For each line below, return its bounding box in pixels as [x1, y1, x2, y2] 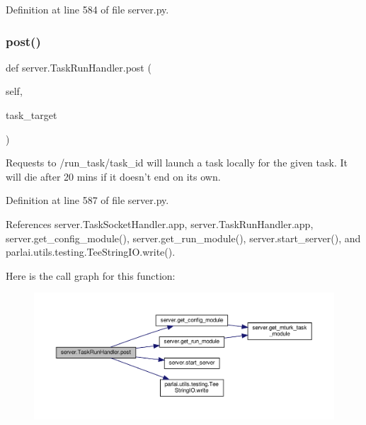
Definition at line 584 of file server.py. [6, 2, 169, 16]
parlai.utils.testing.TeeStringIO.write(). [6, 244, 176, 259]
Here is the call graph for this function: [6, 268, 176, 283]
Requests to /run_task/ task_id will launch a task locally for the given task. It [6, 155, 348, 170]
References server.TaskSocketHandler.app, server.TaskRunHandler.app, [6, 216, 314, 231]
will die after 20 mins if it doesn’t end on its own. [6, 169, 221, 183]
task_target [6, 108, 57, 122]
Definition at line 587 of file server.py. [6, 193, 169, 208]
